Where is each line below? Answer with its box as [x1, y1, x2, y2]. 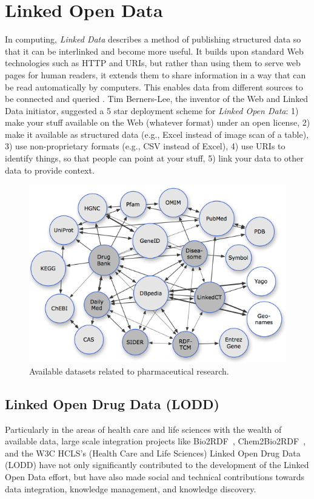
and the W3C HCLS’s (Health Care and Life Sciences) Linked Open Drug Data [5, 446, 301, 459]
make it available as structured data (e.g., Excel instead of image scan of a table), [5, 127, 309, 140]
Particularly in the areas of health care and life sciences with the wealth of [5, 423, 282, 435]
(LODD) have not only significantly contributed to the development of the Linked [5, 458, 309, 471]
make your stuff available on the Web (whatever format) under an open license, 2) [5, 116, 310, 129]
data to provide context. [5, 163, 95, 176]
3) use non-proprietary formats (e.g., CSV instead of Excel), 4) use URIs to [5, 140, 286, 152]
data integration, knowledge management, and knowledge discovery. [5, 482, 256, 495]
